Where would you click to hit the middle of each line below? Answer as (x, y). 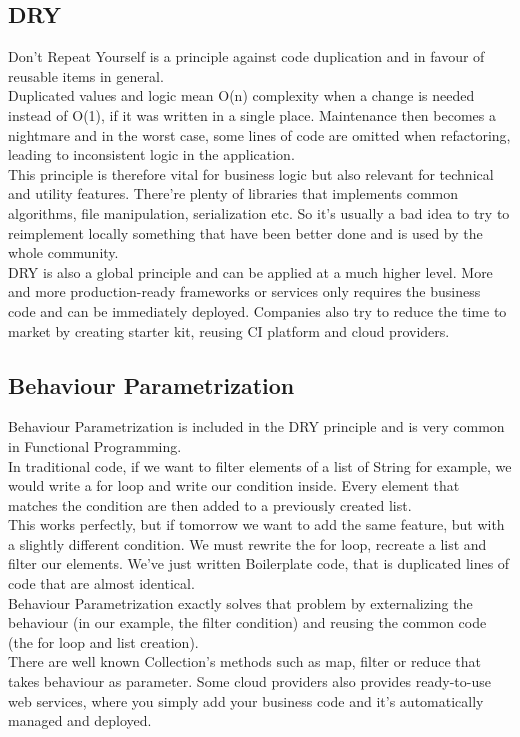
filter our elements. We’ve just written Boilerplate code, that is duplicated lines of (259, 563)
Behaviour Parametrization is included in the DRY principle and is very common (256, 426)
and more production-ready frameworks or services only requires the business (244, 291)
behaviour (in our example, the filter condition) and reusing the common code (247, 622)
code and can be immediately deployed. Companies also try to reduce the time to (257, 310)
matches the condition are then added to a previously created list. (210, 504)
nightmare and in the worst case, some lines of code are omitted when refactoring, (259, 134)
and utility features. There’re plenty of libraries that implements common (233, 193)
